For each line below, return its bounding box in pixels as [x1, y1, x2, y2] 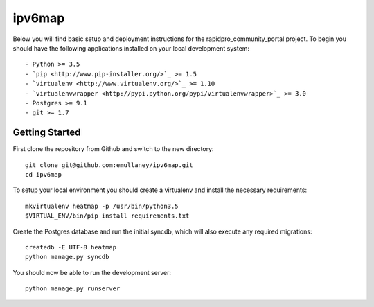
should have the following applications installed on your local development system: [12, 44, 249, 52]
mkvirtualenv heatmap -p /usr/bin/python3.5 [25, 202, 179, 210]
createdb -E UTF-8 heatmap [25, 243, 117, 251]
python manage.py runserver [25, 285, 121, 292]
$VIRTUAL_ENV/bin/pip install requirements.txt [25, 212, 190, 220]
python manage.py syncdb [25, 253, 109, 261]
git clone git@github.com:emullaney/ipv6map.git [25, 161, 193, 169]
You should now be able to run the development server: [12, 268, 172, 277]
